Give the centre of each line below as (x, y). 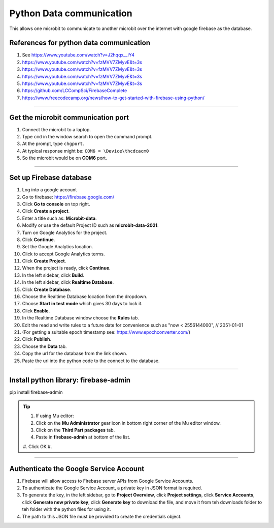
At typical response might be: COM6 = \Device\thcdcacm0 (85, 151)
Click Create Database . (47, 289)
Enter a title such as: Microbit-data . (59, 218)
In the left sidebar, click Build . (53, 275)
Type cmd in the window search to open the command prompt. (87, 137)
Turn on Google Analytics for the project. (65, 232)
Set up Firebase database (50, 178)
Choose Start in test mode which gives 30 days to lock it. (82, 304)
